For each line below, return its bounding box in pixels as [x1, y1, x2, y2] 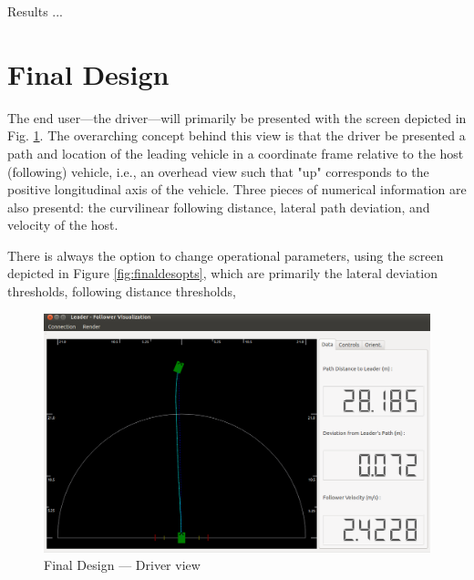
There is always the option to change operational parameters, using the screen [7, 245, 444, 264]
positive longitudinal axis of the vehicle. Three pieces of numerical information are [7, 180, 467, 199]
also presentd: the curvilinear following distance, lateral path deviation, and [7, 197, 430, 216]
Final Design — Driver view [44, 555, 201, 575]
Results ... [7, 2, 64, 20]
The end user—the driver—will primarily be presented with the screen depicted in [7, 108, 467, 127]
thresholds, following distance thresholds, [7, 282, 236, 301]
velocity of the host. [7, 215, 118, 234]
